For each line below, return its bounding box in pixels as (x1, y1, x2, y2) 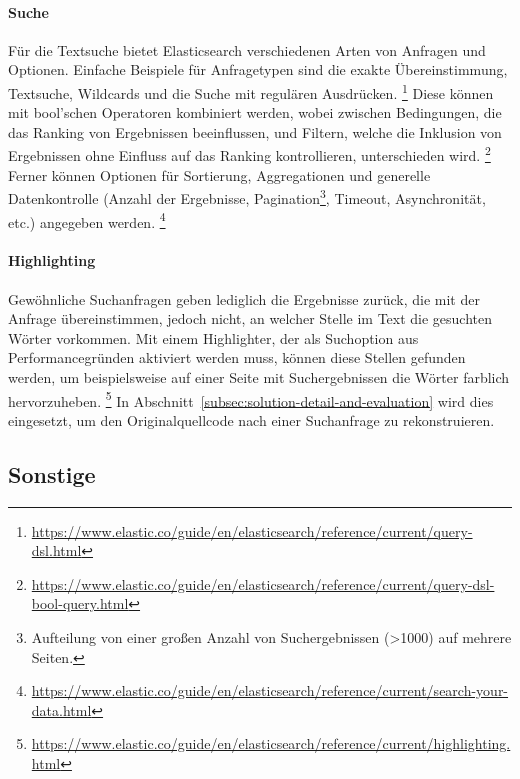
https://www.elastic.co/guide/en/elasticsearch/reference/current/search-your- (31, 680, 509, 701)
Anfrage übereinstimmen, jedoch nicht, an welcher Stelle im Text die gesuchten (8, 308, 493, 329)
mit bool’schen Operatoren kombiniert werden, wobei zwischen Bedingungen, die (8, 102, 502, 123)
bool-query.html (31, 593, 129, 614)
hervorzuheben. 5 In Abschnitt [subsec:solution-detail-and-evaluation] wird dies (8, 387, 494, 411)
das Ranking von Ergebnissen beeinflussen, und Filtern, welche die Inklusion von (8, 121, 502, 142)
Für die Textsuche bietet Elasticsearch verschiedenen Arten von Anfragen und (8, 39, 486, 60)
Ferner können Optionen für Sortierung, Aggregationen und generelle (8, 164, 431, 185)
